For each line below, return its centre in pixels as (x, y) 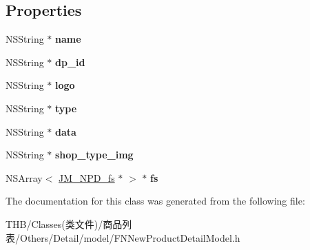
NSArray (24, 177)
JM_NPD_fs (87, 177)
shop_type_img (94, 155)
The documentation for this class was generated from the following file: (155, 201)
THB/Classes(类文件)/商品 (64, 223)
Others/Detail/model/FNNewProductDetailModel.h (130, 237)
